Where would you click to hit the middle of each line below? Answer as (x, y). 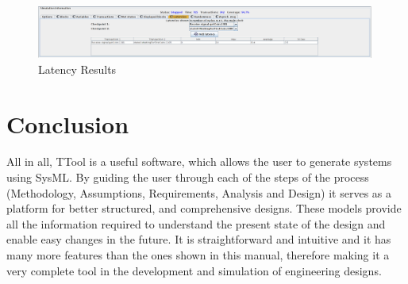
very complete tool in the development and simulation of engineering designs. (194, 270)
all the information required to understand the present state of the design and (196, 223)
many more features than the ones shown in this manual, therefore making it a (198, 255)
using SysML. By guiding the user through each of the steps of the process (188, 177)
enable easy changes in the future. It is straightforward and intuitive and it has (199, 239)
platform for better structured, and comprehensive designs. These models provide (204, 208)
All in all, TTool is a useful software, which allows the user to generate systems (199, 161)
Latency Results (77, 69)
